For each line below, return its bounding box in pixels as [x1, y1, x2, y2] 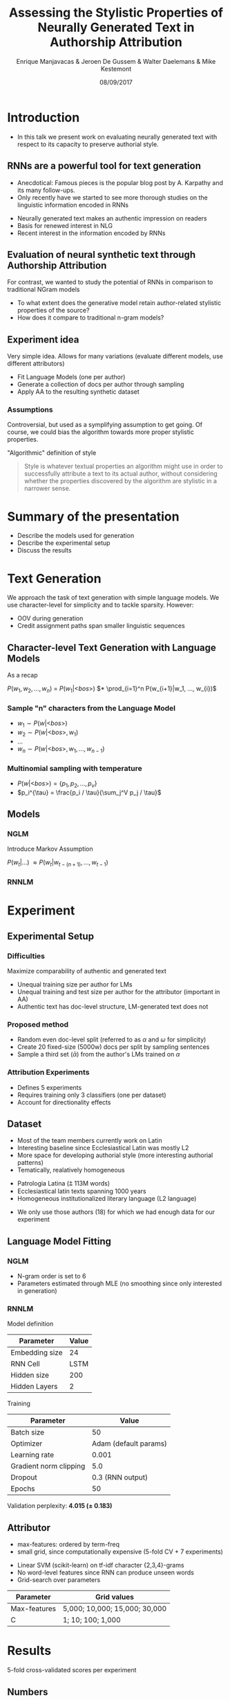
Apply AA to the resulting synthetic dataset [17, 388, 140, 396]
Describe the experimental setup [17, 539, 111, 547]
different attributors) [7, 359, 65, 368]
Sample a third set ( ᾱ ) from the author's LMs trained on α [17, 1050, 180, 1059]
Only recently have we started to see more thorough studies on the [17, 193, 209, 202]
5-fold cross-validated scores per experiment [7, 1666, 137, 1674]
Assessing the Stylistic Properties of [9, 5, 223, 21]
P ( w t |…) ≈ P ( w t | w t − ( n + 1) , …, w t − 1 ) [7, 858, 108, 868]
